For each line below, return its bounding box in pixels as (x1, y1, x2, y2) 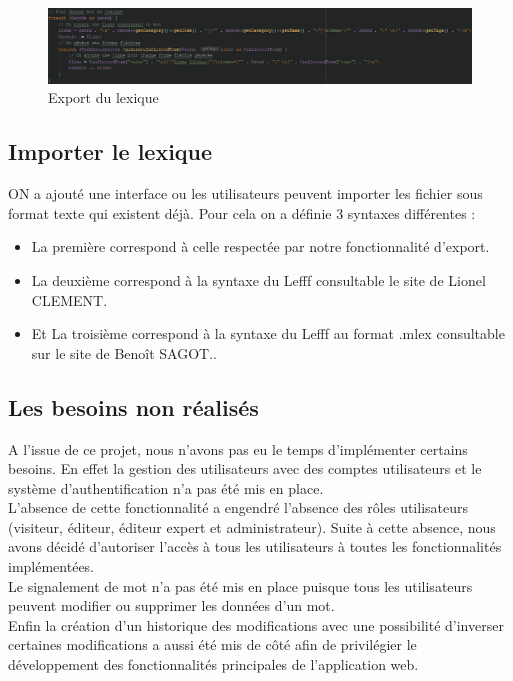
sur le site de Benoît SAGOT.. (31, 342, 217, 363)
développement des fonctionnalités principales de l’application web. (8, 654, 419, 675)
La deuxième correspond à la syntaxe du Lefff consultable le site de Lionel (31, 269, 486, 290)
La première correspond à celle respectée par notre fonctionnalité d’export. (31, 236, 490, 257)
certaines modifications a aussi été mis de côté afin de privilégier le (8, 634, 417, 655)
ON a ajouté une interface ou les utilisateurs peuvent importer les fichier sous (8, 183, 483, 204)
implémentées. (8, 556, 95, 577)
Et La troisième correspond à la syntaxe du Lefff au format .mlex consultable (31, 323, 505, 344)
